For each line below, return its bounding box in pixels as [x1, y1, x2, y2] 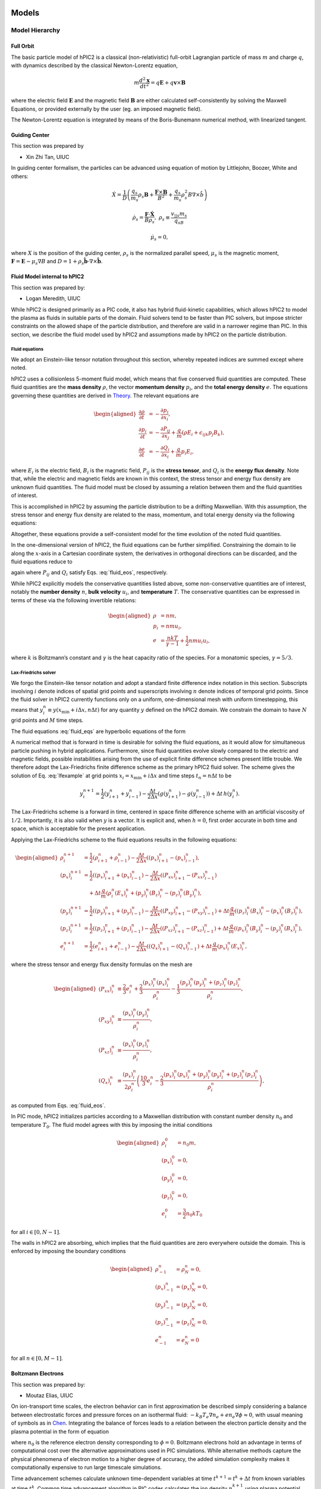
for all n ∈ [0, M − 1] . [11, 1355, 64, 1362]
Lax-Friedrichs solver [11, 670, 56, 676]
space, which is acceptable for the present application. [11, 825, 146, 832]
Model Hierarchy [11, 26, 61, 35]
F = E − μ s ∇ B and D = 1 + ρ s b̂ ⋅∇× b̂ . [11, 258, 103, 266]
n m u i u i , [188, 637, 210, 645]
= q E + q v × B [150, 79, 186, 86]
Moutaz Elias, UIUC [26, 1392, 74, 1399]
